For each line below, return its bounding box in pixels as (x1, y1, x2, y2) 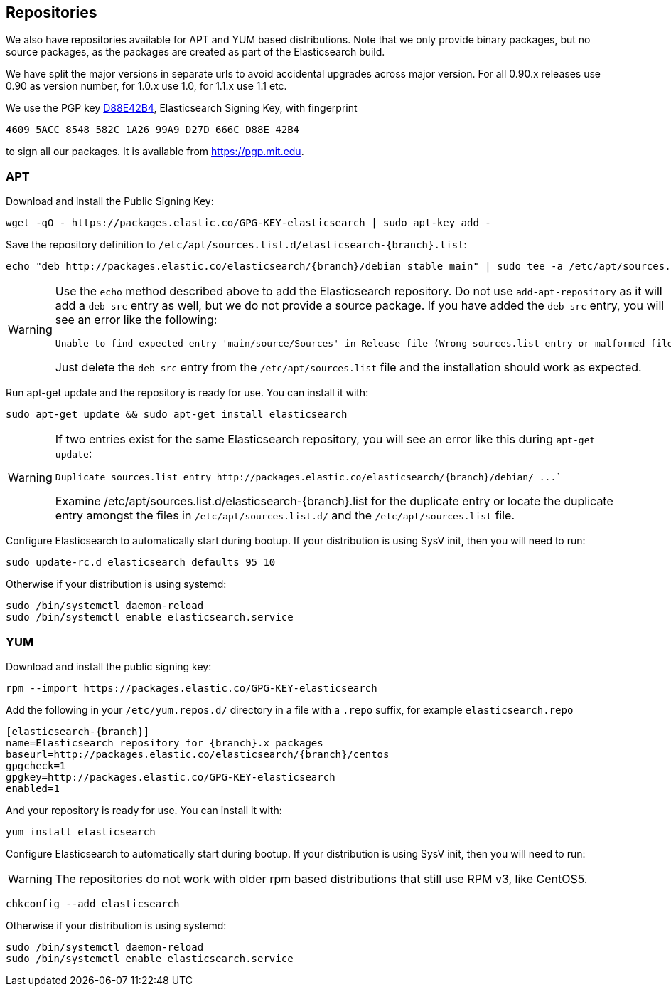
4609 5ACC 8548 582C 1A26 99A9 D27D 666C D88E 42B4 (6, 124, 300, 136)
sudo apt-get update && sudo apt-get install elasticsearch (6, 408, 348, 421)
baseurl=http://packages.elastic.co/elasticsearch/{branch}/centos (6, 748, 390, 760)
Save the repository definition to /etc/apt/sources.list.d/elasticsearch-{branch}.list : (6, 238, 467, 251)
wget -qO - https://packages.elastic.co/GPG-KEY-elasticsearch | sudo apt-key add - (6, 217, 491, 229)
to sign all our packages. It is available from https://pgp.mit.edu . (6, 145, 304, 158)
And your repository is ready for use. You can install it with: (6, 803, 282, 816)
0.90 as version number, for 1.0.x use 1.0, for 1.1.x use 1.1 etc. (6, 80, 287, 93)
